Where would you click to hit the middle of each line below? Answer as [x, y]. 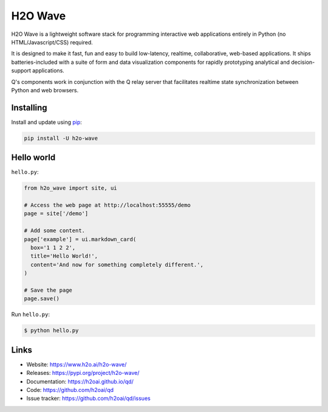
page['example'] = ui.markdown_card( [80, 239]
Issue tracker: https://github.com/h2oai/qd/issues [89, 399]
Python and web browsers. [45, 90]
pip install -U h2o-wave [61, 138]
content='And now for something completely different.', [117, 265]
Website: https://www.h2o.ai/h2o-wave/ [77, 364]
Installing [29, 107]
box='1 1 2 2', [53, 248]
